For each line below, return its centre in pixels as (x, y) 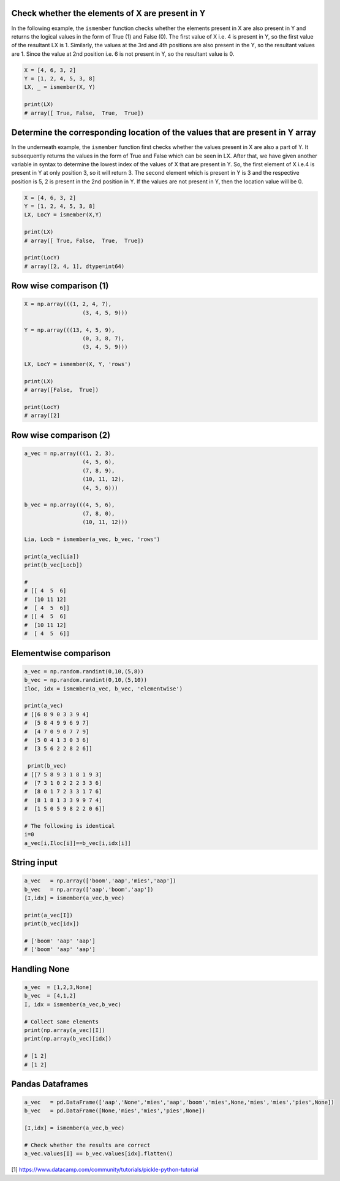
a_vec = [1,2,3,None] (58, 987)
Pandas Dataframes (50, 1084)
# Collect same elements (62, 1022)
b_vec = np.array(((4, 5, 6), (70, 505)
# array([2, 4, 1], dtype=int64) (74, 266)
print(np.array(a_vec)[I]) (65, 1030)
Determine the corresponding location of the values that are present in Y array (164, 133)
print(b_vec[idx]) (52, 924)
